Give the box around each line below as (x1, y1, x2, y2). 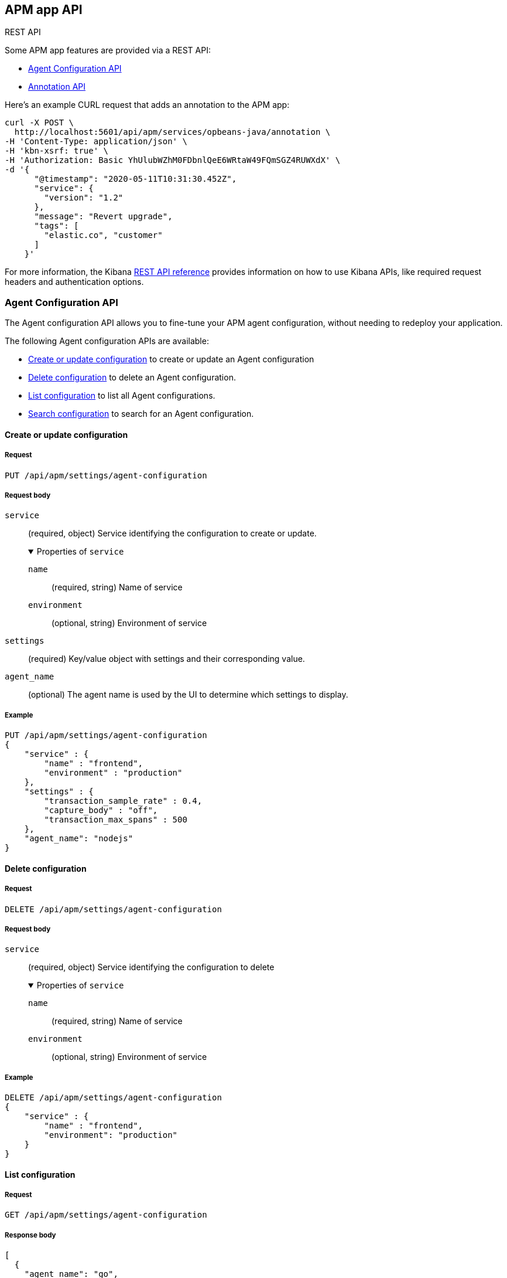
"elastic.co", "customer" (44, 230, 163, 240)
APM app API (5, 2, 83, 17)
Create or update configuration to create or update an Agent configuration (28, 354, 314, 365)
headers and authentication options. (5, 277, 144, 287)
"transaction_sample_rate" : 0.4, (44, 796, 203, 806)
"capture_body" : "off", (44, 805, 158, 815)
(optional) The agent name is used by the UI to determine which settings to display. (28, 689, 348, 700)
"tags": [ (34, 221, 79, 231)
